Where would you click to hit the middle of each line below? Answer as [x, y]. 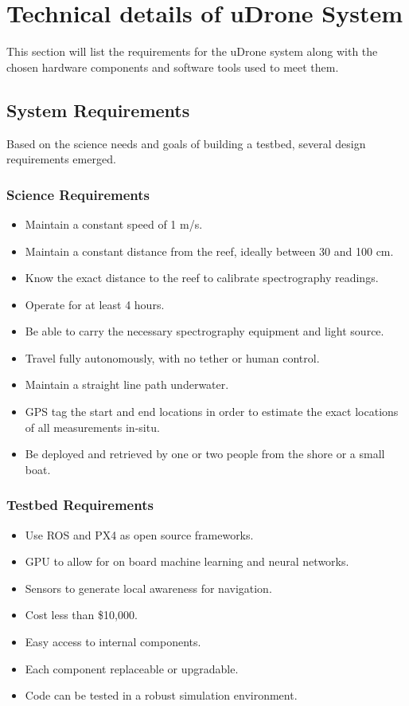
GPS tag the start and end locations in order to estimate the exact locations [212, 412]
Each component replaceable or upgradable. [132, 668]
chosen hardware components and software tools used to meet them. [173, 67]
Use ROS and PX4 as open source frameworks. [139, 534]
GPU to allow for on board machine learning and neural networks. [187, 561]
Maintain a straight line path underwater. [127, 384]
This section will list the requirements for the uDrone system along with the [192, 51]
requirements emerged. [61, 159]
